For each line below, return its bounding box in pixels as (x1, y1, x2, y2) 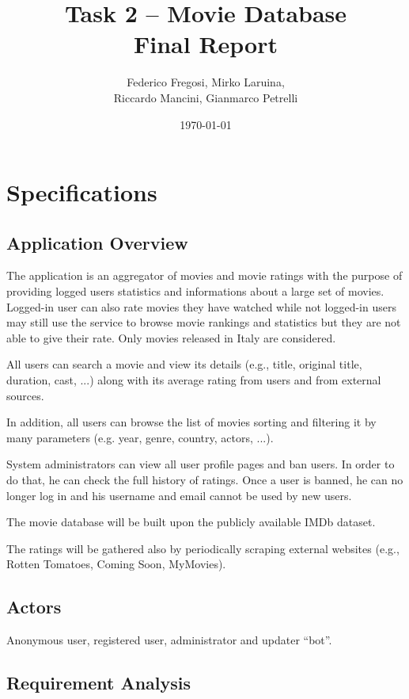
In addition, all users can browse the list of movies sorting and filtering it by (6, 414, 377, 430)
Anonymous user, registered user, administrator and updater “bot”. (6, 632, 332, 648)
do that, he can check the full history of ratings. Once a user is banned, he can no (6, 472, 403, 488)
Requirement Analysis (6, 670, 191, 695)
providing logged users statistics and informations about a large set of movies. (6, 283, 384, 300)
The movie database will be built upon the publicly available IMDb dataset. (6, 514, 376, 530)
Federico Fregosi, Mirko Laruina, (127, 74, 285, 90)
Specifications (6, 176, 157, 208)
